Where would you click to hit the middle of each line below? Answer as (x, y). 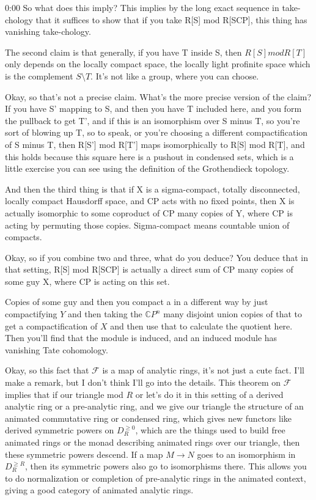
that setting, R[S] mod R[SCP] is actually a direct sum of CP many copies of (149, 269)
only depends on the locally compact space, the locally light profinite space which (158, 64)
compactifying (31, 314)
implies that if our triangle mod (64, 394)
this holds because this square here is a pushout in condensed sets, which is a (149, 156)
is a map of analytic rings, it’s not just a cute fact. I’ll (203, 370)
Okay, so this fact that (47, 370)
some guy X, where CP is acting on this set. (87, 281)
